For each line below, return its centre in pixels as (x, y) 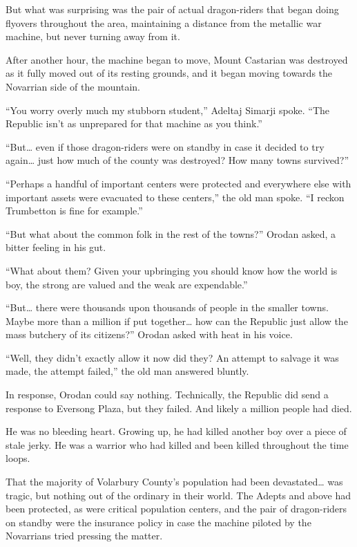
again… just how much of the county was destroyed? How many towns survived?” (177, 160)
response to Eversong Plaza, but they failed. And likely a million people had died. (179, 408)
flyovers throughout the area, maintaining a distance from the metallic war (164, 22)
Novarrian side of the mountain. (73, 86)
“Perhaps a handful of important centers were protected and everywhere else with (178, 183)
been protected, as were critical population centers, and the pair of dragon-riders (176, 509)
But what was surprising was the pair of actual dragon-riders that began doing (172, 9)
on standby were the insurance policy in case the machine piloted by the (158, 522)
